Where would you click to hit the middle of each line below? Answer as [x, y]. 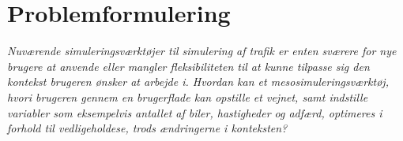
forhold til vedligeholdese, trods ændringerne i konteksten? [147, 128]
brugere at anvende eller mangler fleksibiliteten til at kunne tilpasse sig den [188, 66]
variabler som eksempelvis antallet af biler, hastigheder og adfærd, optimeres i [195, 112]
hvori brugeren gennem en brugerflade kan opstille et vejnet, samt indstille [188, 96]
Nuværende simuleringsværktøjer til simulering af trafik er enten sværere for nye [202, 51]
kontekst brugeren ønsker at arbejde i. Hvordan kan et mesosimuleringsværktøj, [198, 82]
